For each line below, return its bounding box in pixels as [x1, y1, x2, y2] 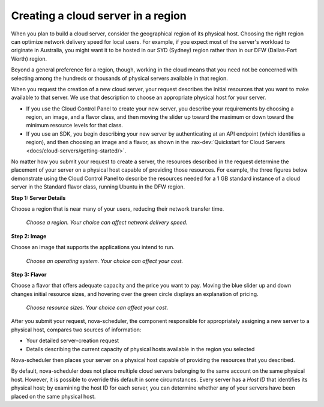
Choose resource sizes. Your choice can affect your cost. [26, 304, 169, 312]
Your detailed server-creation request [26, 337, 119, 345]
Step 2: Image [11, 232, 47, 240]
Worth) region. [11, 55, 47, 62]
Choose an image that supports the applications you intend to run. [11, 244, 175, 251]
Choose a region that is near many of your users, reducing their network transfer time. [11, 205, 224, 213]
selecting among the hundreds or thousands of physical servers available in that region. [11, 74, 228, 82]
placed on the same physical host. [11, 393, 96, 400]
